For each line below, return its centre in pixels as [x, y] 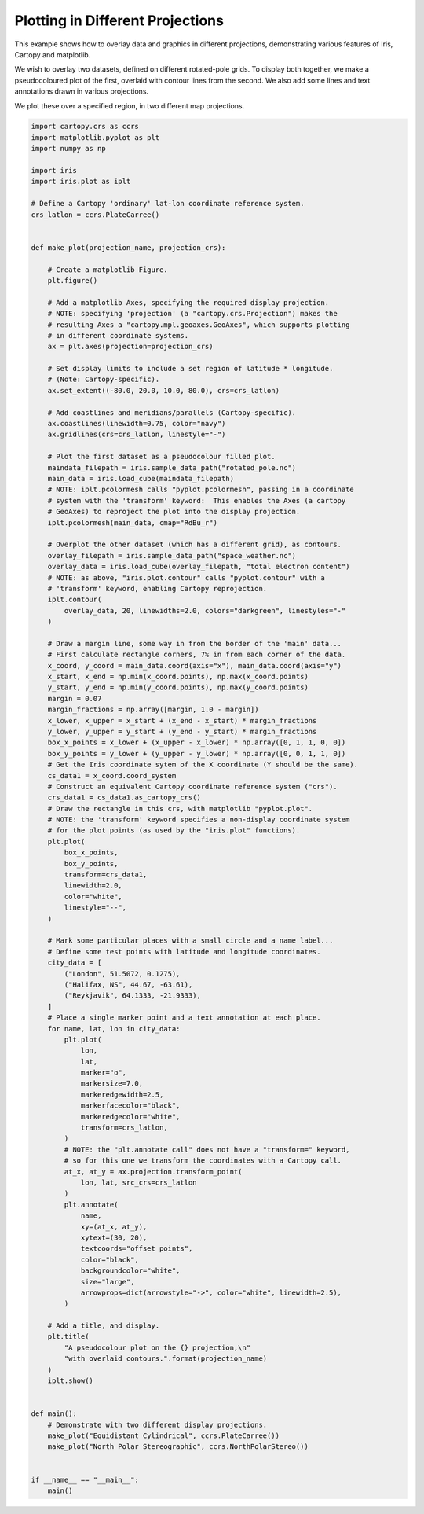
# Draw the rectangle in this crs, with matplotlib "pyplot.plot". [180, 808]
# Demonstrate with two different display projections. [157, 1424]
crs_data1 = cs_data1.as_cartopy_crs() [124, 797]
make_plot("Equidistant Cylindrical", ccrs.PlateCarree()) [164, 1435]
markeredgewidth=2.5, [122, 1094]
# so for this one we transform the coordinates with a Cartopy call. [203, 1161]
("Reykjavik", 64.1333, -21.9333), [133, 996]
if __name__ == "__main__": [85, 1479]
